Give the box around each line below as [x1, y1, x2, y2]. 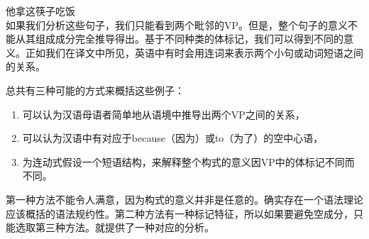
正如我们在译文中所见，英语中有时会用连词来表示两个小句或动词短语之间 [25, 45, 363, 60]
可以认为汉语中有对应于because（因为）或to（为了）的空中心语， [22, 130, 324, 145]
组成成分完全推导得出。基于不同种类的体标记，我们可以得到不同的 [35, 31, 343, 46]
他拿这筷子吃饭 [6, 4, 75, 18]
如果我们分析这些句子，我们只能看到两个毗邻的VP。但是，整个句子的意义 [6, 17, 348, 32]
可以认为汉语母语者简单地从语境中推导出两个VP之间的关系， [22, 106, 305, 121]
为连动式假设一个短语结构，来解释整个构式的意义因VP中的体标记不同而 [22, 154, 355, 169]
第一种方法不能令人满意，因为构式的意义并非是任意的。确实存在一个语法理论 [6, 191, 363, 206]
